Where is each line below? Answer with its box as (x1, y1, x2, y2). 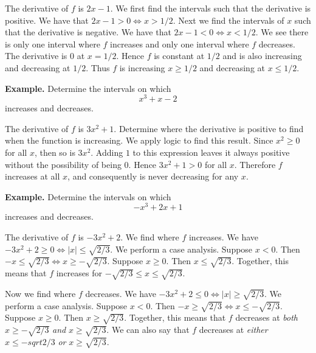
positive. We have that (5, 13, 89, 26)
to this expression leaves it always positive (132, 146, 290, 159)
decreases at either (199, 323, 268, 336)
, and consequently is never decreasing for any (67, 170, 239, 183)
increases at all (5, 170, 60, 183)
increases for (56, 267, 103, 279)
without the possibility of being (5, 158, 122, 170)
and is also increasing (222, 49, 302, 62)
